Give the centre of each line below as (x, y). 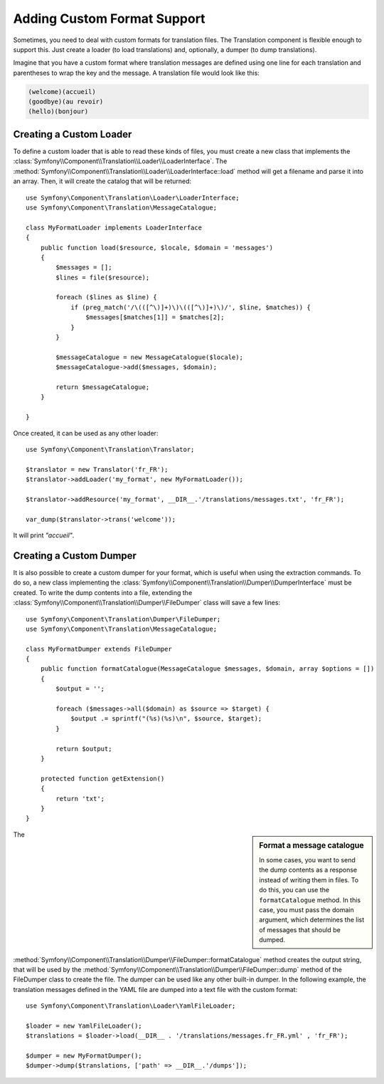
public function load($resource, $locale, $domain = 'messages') (157, 247)
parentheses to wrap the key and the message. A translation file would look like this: (136, 73)
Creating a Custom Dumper (75, 556)
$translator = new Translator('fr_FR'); (97, 469)
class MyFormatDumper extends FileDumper (99, 649)
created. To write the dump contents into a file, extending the (103, 592)
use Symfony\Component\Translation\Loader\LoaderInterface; (133, 197)
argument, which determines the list (312, 920)
